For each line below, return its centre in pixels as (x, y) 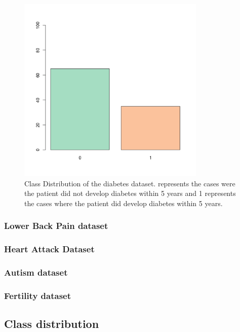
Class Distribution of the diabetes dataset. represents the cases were (130, 183)
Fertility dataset (38, 296)
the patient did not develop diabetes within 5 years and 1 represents (130, 193)
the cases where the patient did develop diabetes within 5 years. (124, 203)
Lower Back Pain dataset (56, 226)
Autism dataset (36, 272)
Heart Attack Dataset (49, 249)
